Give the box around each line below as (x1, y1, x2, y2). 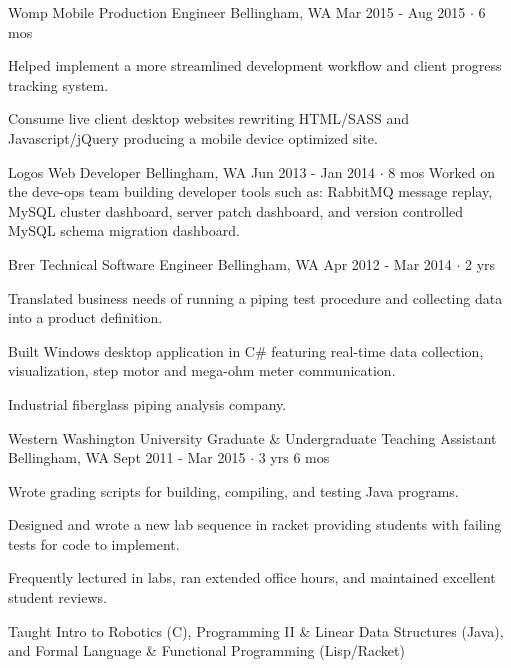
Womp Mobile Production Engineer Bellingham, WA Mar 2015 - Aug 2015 (8, 2, 466, 22)
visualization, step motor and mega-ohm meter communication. (8, 360, 396, 381)
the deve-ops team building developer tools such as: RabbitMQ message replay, (8, 181, 493, 202)
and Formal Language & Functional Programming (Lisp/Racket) (8, 640, 405, 661)
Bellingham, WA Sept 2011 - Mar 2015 (8, 447, 246, 468)
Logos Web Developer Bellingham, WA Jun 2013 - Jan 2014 (8, 161, 376, 182)
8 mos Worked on (388, 161, 496, 182)
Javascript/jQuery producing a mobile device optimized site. (8, 127, 378, 148)
